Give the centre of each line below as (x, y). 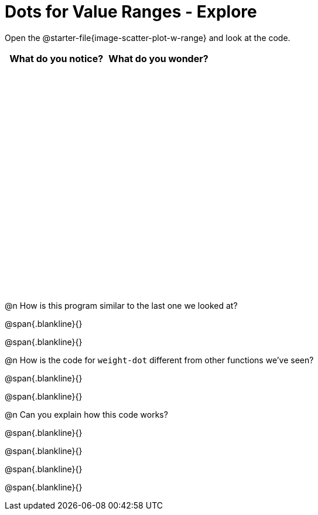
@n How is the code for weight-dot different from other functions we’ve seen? (159, 360)
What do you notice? (57, 58)
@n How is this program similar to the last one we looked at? (121, 305)
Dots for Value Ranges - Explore (131, 12)
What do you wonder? (158, 58)
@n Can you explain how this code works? (86, 414)
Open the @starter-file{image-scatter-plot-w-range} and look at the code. (148, 37)
